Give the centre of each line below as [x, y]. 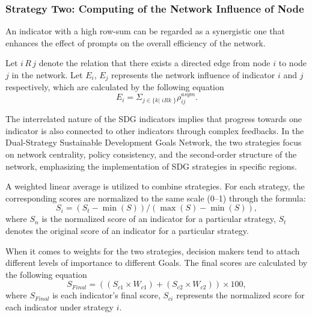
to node [293, 63]
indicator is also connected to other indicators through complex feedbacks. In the [155, 130]
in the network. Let [47, 75]
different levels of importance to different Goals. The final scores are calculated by [157, 263]
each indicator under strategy [60, 307]
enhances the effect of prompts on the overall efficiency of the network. [136, 42]
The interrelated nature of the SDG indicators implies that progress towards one [154, 119]
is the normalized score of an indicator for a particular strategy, [159, 219]
